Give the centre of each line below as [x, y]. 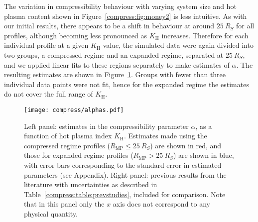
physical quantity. [51, 213]
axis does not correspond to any [161, 204]
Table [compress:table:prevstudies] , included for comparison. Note [125, 194]
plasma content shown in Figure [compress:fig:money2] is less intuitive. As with [126, 16]
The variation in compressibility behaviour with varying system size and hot [120, 6]
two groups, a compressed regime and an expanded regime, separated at [114, 55]
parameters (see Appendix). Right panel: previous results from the [125, 174]
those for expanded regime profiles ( [79, 155]
